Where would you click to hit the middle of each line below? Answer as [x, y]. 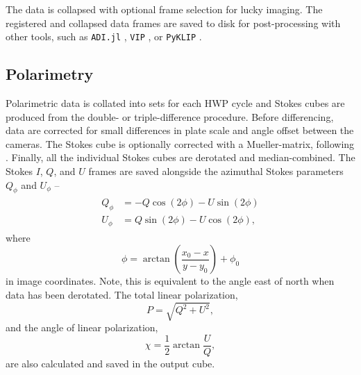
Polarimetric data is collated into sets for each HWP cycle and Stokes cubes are [175, 103]
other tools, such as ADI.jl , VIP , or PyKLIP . [104, 36]
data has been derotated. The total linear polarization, [122, 294]
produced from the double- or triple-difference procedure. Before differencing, [170, 116]
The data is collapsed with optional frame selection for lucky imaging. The [164, 9]
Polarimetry [50, 74]
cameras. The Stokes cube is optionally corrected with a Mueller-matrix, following [180, 143]
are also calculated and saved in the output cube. [110, 363]
